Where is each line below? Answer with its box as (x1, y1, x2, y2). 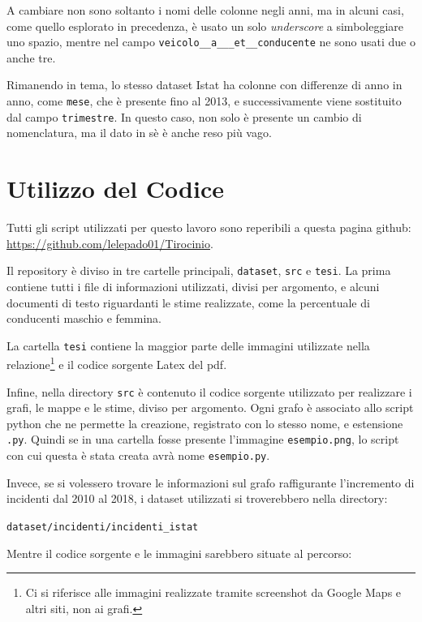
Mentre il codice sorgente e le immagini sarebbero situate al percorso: (6, 544, 352, 561)
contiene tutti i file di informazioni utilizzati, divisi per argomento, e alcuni (6, 277, 380, 294)
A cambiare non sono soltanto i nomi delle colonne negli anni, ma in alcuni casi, (6, 2, 404, 18)
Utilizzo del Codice (6, 172, 224, 205)
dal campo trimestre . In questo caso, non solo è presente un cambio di (6, 108, 362, 125)
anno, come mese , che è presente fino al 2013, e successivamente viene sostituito (6, 92, 402, 109)
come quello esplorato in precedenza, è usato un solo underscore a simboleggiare (6, 17, 404, 34)
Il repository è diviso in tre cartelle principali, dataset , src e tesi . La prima (6, 262, 391, 279)
